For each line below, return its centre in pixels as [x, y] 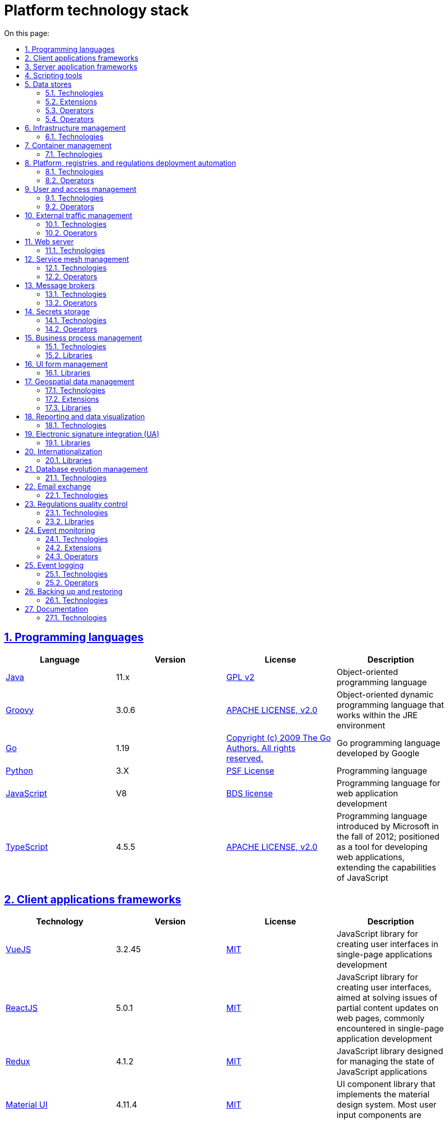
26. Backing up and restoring [74, 591]
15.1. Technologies [76, 346]
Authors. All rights [261, 748]
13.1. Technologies [76, 294]
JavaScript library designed [390, 1051]
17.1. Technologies [75, 390]
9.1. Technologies [75, 198]
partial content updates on [388, 1008]
